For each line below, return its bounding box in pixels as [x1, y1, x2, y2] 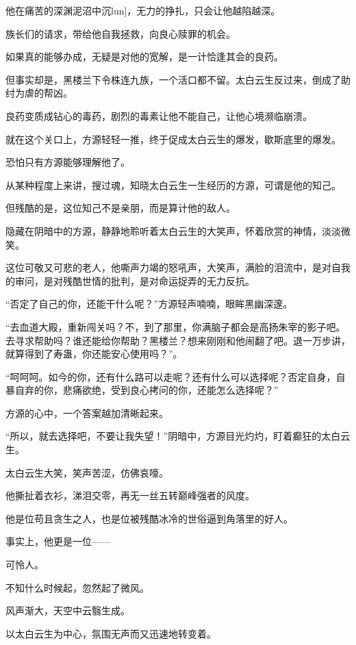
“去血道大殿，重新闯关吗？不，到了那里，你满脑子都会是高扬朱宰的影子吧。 [5, 319, 346, 333]
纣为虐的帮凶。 [5, 86, 73, 100]
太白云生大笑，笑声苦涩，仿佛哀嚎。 [5, 465, 168, 479]
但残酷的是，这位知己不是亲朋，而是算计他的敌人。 [5, 201, 236, 215]
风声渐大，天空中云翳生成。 [5, 603, 130, 618]
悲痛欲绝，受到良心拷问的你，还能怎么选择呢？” [62, 383, 279, 397]
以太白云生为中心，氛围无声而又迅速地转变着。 [5, 626, 216, 640]
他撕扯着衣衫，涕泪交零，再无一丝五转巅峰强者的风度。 [5, 488, 255, 503]
